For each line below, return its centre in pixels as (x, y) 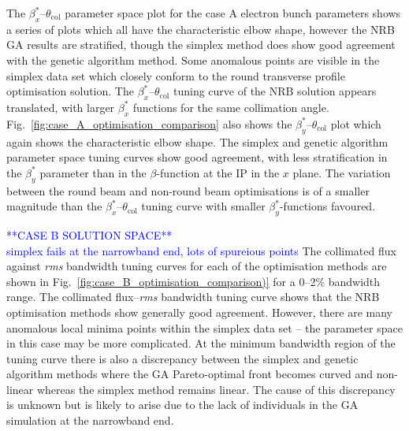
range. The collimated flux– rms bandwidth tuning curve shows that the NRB (193, 297)
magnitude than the (54, 206)
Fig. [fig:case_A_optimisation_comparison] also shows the (149, 123)
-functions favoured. (327, 206)
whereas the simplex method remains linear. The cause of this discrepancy (216, 389)
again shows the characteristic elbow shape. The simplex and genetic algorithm (197, 141)
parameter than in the (93, 172)
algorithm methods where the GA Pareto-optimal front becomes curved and (190, 374)
